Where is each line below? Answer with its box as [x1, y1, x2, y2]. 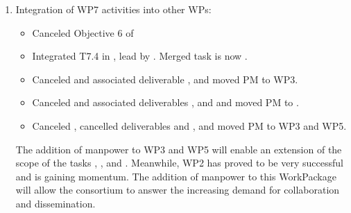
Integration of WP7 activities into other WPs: [15, 2, 212, 16]
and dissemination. [15, 196, 96, 210]
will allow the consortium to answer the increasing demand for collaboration [15, 182, 340, 197]
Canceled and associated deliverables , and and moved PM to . [32, 95, 299, 110]
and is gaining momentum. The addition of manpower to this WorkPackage [15, 169, 336, 183]
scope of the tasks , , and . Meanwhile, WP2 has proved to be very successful [15, 155, 343, 170]
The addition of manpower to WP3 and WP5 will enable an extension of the [15, 142, 342, 156]
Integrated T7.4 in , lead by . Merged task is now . [32, 49, 248, 63]
